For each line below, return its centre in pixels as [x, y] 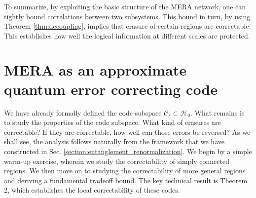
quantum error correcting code [111, 89]
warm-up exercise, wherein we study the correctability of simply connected [117, 161]
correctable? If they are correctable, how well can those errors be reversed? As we [127, 132]
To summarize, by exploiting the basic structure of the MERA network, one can [125, 6]
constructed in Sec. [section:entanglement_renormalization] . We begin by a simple [128, 151]
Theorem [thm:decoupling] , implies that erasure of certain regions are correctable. [128, 26]
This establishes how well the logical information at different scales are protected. [127, 35]
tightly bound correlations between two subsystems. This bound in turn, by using [127, 16]
